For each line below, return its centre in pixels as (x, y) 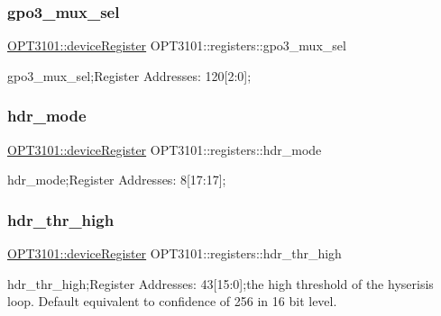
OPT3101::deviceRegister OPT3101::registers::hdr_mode (165, 149)
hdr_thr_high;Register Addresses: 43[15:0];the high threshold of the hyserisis (220, 283)
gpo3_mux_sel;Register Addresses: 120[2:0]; (129, 75)
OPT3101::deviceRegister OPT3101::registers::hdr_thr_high (175, 253)
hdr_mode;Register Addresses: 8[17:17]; (117, 180)
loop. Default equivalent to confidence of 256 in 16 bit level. (172, 301)
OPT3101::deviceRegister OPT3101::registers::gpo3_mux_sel (177, 45)
